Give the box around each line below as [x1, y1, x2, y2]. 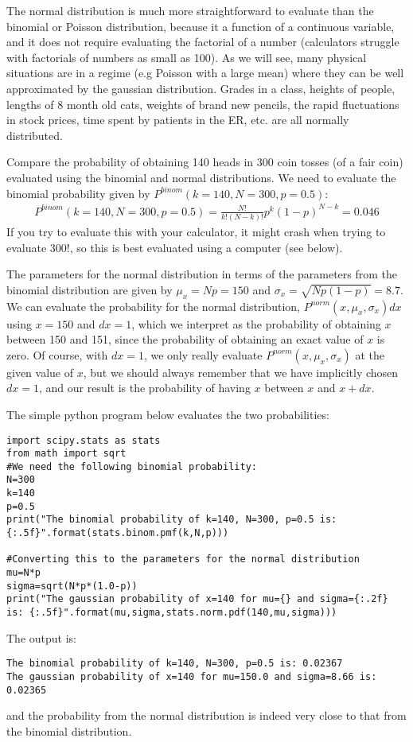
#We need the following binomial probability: [6, 460, 257, 472]
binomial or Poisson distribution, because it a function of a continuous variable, [6, 17, 395, 34]
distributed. [6, 126, 63, 143]
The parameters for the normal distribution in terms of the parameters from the [6, 266, 398, 282]
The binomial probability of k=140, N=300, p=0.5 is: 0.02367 [6, 658, 343, 670]
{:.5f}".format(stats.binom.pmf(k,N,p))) [6, 527, 229, 539]
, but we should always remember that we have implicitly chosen [83, 363, 399, 380]
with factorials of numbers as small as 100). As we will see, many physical [6, 49, 367, 65]
